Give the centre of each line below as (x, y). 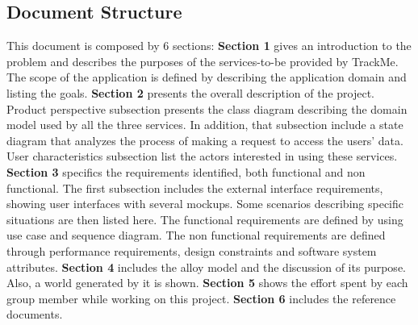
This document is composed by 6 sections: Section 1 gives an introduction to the (209, 46)
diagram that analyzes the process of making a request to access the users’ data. (205, 140)
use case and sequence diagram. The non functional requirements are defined (196, 235)
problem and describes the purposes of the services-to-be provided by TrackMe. (203, 61)
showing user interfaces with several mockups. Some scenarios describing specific (205, 204)
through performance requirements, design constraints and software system (192, 250)
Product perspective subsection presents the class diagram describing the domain (207, 108)
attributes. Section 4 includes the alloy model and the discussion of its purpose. (206, 267)
